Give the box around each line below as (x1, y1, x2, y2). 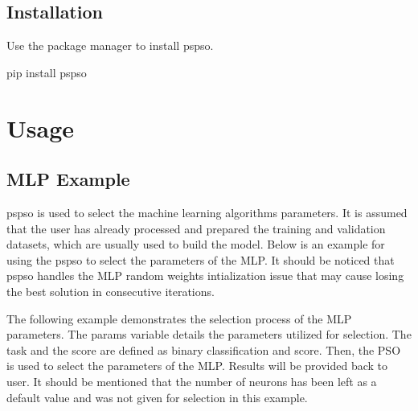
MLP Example (6, 166, 130, 191)
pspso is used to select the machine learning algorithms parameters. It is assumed (6, 203, 408, 220)
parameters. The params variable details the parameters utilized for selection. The (6, 326, 412, 343)
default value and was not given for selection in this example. (6, 388, 308, 405)
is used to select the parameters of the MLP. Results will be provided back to (6, 357, 388, 374)
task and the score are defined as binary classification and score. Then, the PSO (6, 341, 401, 358)
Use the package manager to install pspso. (6, 37, 214, 54)
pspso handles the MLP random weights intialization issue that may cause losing (6, 267, 404, 284)
